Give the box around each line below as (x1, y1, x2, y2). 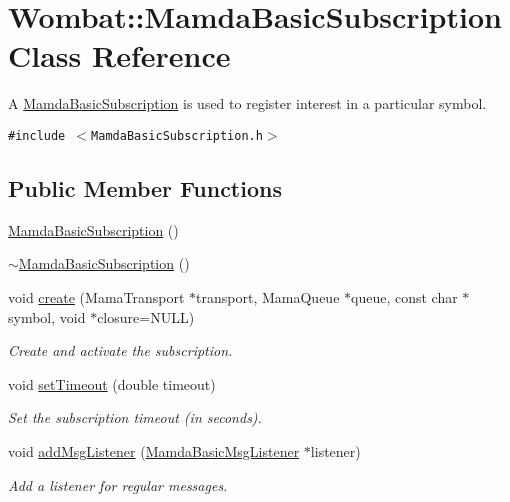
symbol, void (8, 306, 86, 327)
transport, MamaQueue (196, 286, 340, 307)
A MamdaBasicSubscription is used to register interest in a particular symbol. (8, 93, 487, 114)
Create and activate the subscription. (8, 340, 233, 361)
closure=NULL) (97, 306, 195, 327)
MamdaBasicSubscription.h (91, 128, 263, 143)
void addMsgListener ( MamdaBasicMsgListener (8, 440, 300, 461)
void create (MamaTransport (8, 286, 185, 307)
